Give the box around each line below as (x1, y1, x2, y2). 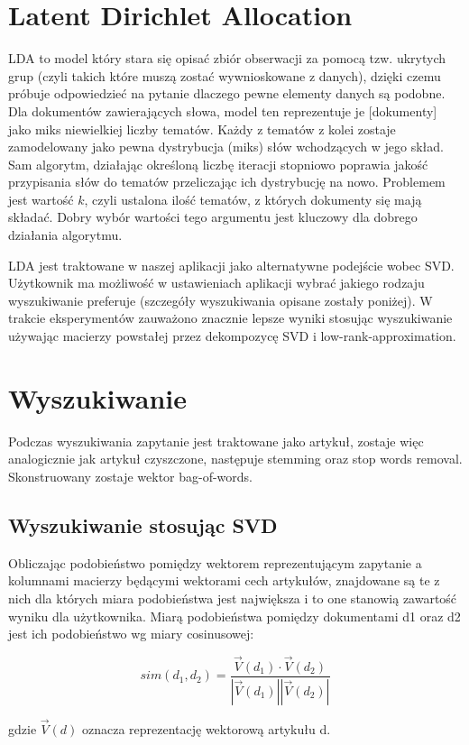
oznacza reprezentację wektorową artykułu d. (81, 720, 331, 739)
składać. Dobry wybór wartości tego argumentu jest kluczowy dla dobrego (8, 207, 418, 226)
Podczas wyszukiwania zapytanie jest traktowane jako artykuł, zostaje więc (8, 431, 424, 450)
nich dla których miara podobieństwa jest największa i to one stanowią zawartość (8, 588, 457, 607)
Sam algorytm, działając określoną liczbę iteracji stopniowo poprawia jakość (8, 154, 428, 173)
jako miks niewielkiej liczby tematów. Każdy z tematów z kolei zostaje (8, 119, 396, 138)
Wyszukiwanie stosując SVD (8, 510, 278, 538)
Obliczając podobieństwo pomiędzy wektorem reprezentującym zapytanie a (8, 553, 422, 572)
